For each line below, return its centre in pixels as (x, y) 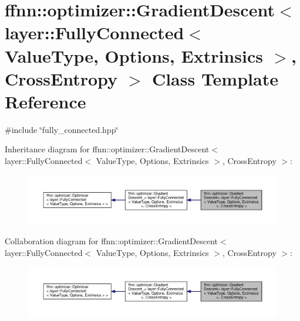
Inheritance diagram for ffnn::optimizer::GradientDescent (107, 149)
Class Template (215, 78)
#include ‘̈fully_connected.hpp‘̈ (62, 129)
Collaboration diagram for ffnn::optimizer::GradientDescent (112, 241)
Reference (45, 101)
